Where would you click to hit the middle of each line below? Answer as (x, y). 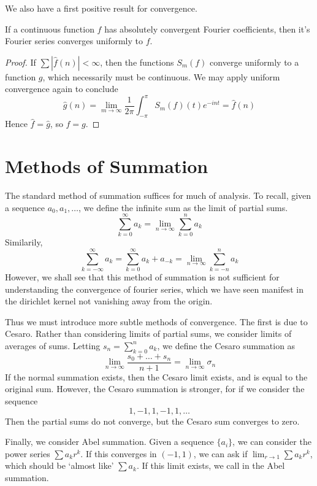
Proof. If (21, 62)
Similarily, (24, 242)
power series (28, 453)
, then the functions (137, 62)
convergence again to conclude (62, 89)
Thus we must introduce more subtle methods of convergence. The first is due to (156, 321)
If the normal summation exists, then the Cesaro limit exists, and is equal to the (156, 376)
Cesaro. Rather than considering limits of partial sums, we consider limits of (148, 334)
